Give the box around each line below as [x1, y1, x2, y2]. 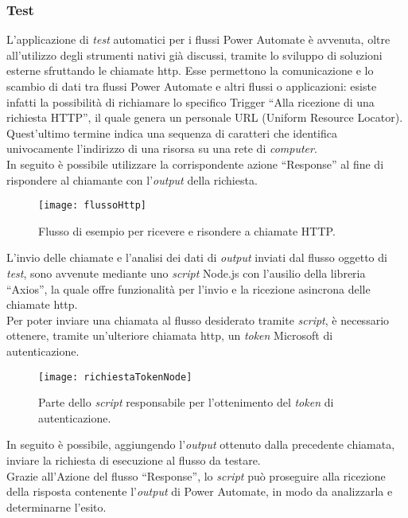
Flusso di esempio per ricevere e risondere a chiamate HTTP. [38, 222, 336, 239]
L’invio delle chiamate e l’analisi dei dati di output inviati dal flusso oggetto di [6, 249, 387, 266]
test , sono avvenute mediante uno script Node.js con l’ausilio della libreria [6, 265, 366, 281]
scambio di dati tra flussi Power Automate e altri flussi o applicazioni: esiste [6, 78, 377, 94]
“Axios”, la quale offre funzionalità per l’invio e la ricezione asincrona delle [6, 280, 371, 297]
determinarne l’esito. [6, 498, 107, 515]
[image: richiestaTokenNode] [38, 371, 192, 383]
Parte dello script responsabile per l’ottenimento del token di [38, 394, 334, 411]
